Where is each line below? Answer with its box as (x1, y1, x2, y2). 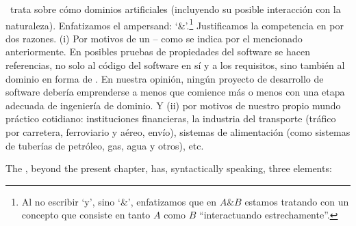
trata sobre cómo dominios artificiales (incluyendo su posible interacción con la (10, 2, 341, 16)
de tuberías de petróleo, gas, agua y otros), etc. (5, 138, 204, 152)
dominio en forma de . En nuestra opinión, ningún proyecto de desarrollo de (5, 71, 324, 85)
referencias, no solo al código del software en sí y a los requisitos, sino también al (5, 58, 345, 72)
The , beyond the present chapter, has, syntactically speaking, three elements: (5, 161, 332, 175)
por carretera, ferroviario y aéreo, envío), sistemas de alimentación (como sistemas (5, 125, 351, 139)
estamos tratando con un (244, 194, 349, 208)
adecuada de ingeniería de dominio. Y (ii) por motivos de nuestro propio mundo (5, 98, 341, 112)
